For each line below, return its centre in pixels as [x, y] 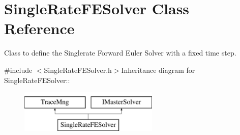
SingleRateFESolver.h [78, 70]
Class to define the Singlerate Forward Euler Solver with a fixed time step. [120, 53]
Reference [39, 28]
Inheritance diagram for [158, 70]
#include [18, 70]
